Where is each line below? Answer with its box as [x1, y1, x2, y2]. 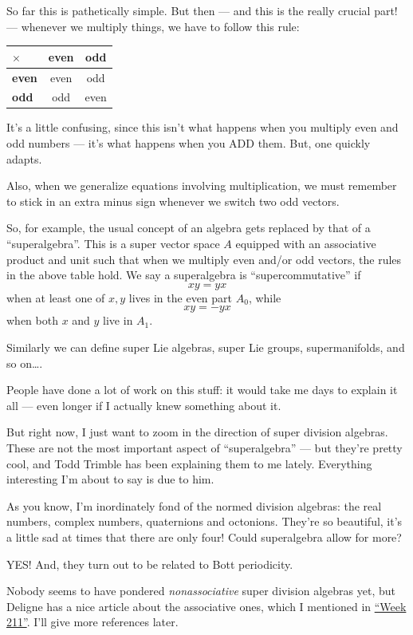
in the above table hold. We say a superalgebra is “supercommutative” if [6, 266, 361, 283]
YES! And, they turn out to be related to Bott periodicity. [6, 555, 293, 572]
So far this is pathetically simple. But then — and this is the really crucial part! [6, 2, 398, 18]
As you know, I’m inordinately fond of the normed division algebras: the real [6, 497, 382, 514]
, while [248, 289, 281, 306]
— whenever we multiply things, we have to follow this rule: [6, 18, 300, 34]
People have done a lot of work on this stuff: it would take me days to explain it [6, 381, 398, 398]
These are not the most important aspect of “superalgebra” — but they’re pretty [6, 439, 403, 456]
